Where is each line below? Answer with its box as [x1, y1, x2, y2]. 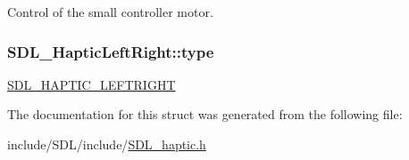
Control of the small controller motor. [7, 3, 213, 20]
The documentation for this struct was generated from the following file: [7, 105, 403, 124]
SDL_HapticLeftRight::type [7, 40, 214, 62]
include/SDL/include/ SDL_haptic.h [7, 135, 206, 153]
